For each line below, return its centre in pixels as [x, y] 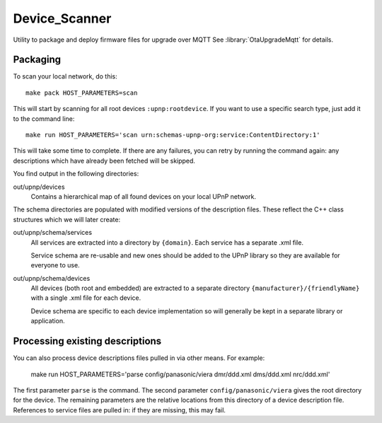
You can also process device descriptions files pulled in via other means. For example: [139, 358]
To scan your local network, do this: [65, 76]
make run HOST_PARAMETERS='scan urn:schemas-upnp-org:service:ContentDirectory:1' [173, 135]
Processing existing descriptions [87, 341]
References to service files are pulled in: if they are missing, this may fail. [120, 410]
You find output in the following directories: [76, 174]
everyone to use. [56, 265]
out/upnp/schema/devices [52, 278]
